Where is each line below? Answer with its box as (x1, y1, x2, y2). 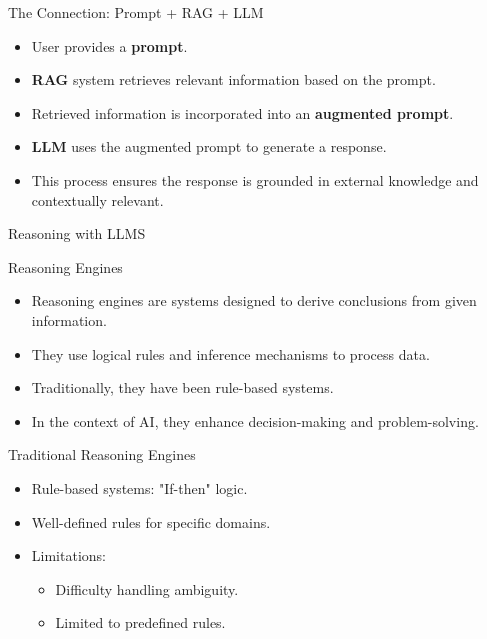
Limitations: (31, 545, 106, 566)
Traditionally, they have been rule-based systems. (31, 377, 334, 398)
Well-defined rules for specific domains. (31, 511, 271, 532)
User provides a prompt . (31, 35, 188, 56)
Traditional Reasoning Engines (8, 444, 196, 465)
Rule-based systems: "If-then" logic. (31, 477, 248, 498)
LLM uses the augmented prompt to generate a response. (31, 136, 387, 157)
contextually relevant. (31, 189, 164, 210)
